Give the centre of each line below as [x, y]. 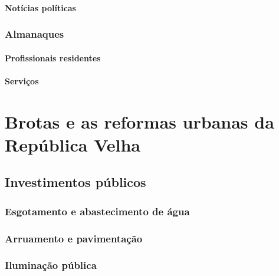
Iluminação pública [51, 265]
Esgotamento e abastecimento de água [97, 211]
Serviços [22, 80]
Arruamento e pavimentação [74, 238]
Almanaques [35, 34]
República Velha [73, 144]
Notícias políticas [40, 7]
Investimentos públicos [76, 182]
